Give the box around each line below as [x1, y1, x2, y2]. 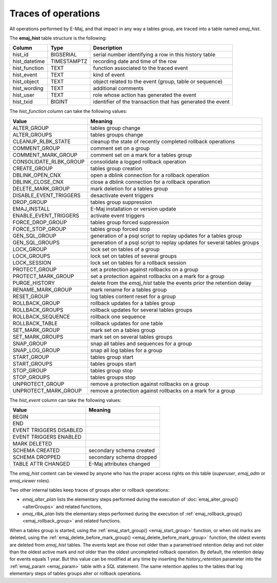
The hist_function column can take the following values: [9, 108, 128, 114]
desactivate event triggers [90, 191, 154, 199]
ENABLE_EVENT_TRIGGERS [12, 212, 80, 219]
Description [93, 44, 123, 51]
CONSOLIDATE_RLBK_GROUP [12, 158, 85, 165]
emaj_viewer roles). [9, 477, 51, 483]
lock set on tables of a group [90, 245, 160, 252]
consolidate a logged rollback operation [90, 158, 187, 165]
